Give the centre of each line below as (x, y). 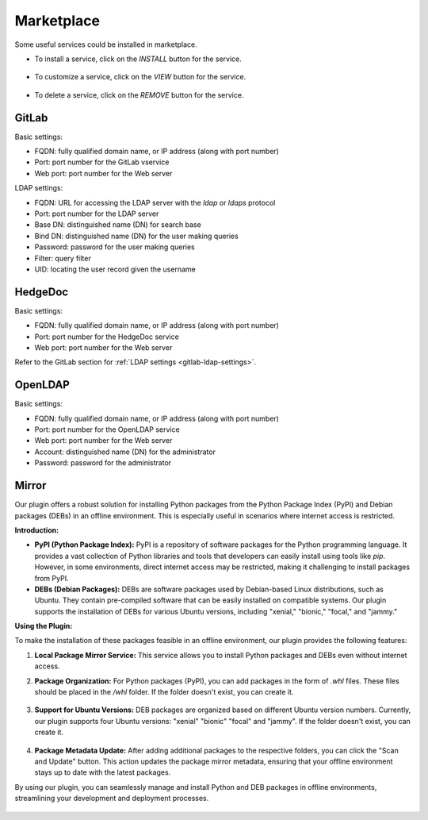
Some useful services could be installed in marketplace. (106, 44)
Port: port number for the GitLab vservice (102, 162)
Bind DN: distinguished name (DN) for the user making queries (137, 236)
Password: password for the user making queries (115, 247)
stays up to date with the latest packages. (103, 772)
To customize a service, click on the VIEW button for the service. (140, 77)
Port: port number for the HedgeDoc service (107, 337)
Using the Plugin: (44, 626)
